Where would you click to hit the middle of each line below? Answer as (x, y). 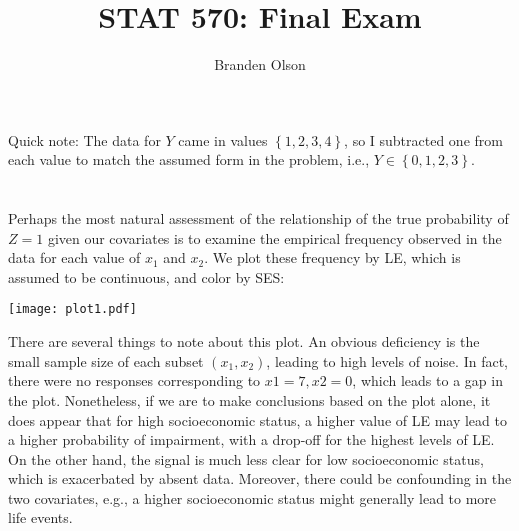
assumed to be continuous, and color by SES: (146, 276)
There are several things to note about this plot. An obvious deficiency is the (244, 341)
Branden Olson (260, 64)
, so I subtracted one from (423, 139)
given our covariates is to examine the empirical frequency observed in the (274, 237)
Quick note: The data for (84, 139)
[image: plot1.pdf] (72, 309)
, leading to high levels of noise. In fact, (387, 360)
